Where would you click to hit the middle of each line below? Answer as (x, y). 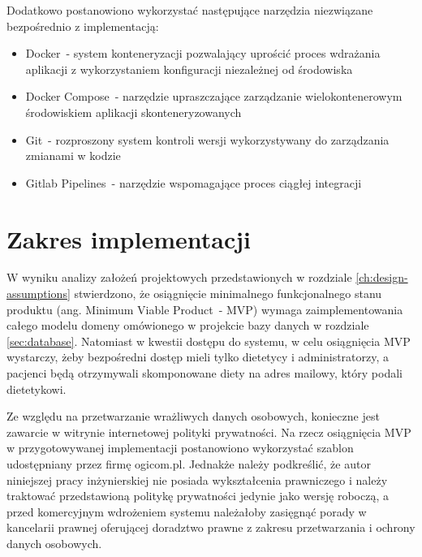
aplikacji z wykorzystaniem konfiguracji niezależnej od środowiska (189, 69)
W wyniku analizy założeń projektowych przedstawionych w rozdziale (179, 277)
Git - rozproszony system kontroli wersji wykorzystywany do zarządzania (207, 139)
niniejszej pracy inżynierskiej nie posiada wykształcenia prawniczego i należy (197, 479)
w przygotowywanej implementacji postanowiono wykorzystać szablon (180, 448)
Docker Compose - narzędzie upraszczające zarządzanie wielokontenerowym (214, 96)
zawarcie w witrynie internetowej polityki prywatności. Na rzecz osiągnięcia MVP (209, 432)
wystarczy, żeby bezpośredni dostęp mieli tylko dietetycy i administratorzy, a (198, 357)
